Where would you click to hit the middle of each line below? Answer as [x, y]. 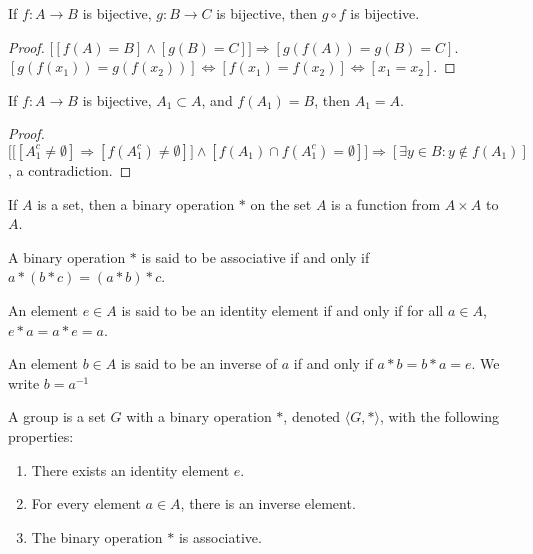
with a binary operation [199, 416]
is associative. [220, 536]
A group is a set [57, 416]
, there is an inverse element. [268, 503]
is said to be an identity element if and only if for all [282, 309]
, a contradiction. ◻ [70, 169]
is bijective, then [266, 13]
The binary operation [97, 536]
